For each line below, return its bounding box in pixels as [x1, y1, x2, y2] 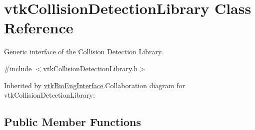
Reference [4, 17, 73, 38]
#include [4, 63, 32, 73]
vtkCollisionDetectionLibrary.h [43, 63, 137, 73]
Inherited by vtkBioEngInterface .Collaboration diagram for [4, 80, 185, 90]
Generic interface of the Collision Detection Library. [4, 46, 163, 57]
